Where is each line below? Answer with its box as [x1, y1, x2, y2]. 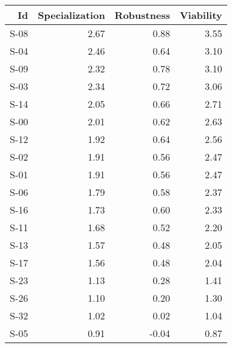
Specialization [38, 8, 105, 22]
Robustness [114, 8, 170, 22]
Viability [179, 8, 222, 22]
